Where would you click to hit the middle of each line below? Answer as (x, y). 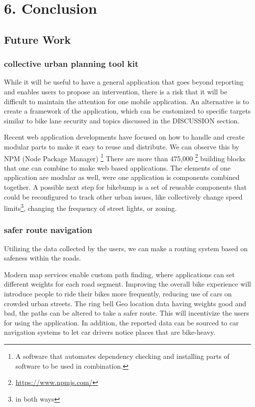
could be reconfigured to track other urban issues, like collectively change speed (123, 196)
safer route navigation (48, 230)
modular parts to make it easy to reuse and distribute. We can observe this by (122, 146)
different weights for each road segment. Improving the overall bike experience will (127, 284)
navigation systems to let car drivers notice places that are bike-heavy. (110, 332)
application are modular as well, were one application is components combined (122, 177)
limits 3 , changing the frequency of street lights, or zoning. (90, 207)
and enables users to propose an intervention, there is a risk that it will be (116, 91)
